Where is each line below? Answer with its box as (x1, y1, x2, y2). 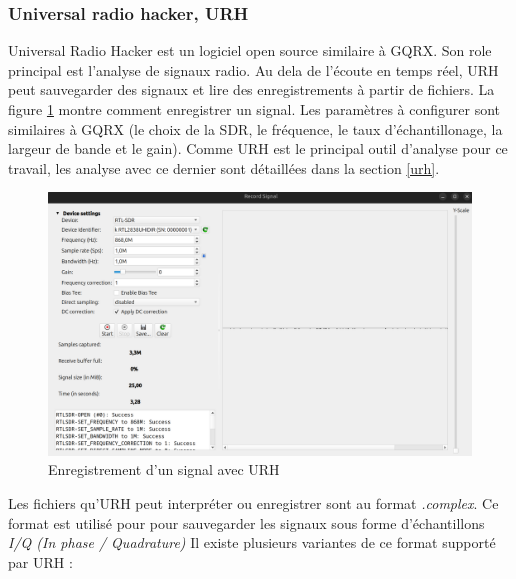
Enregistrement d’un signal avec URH (48, 459, 280, 480)
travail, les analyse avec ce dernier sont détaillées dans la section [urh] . (8, 157, 440, 178)
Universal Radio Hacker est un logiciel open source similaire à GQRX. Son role (8, 40, 492, 61)
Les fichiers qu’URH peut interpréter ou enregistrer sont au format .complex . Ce (8, 492, 499, 513)
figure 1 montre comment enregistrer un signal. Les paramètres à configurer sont (8, 99, 501, 119)
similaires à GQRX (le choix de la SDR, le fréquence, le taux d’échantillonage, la (8, 118, 503, 139)
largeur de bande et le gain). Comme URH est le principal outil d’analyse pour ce (8, 138, 508, 159)
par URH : (8, 551, 73, 572)
